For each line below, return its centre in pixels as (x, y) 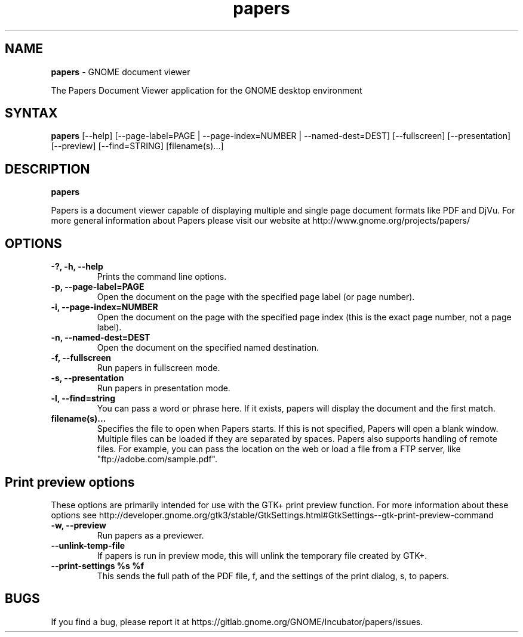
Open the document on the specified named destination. (208, 348)
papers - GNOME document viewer (121, 72)
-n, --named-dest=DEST (101, 338)
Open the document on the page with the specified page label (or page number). (256, 297)
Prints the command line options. (162, 277)
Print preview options (70, 482)
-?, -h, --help (77, 267)
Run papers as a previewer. (150, 535)
